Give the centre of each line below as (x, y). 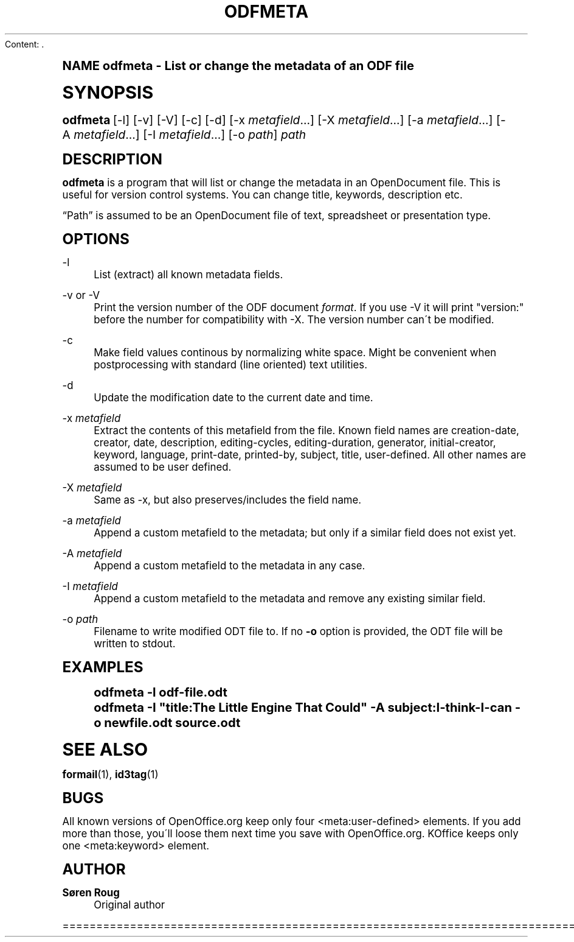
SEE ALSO (105, 749)
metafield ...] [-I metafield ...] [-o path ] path (190, 134)
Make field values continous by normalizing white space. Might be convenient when (295, 352)
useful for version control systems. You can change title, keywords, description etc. (262, 195)
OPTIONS (96, 239)
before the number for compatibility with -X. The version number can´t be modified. (294, 319)
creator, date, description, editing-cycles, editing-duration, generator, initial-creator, (295, 442)
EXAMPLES (103, 667)
